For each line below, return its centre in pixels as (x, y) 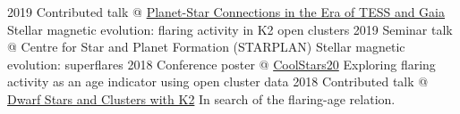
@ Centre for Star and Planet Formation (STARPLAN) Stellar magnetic (206, 47)
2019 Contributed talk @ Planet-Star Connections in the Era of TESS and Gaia (226, 12)
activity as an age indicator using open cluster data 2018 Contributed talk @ (218, 81)
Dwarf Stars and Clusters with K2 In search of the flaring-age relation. (201, 98)
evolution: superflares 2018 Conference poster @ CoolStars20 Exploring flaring (221, 64)
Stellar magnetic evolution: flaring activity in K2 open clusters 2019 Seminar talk (230, 29)
